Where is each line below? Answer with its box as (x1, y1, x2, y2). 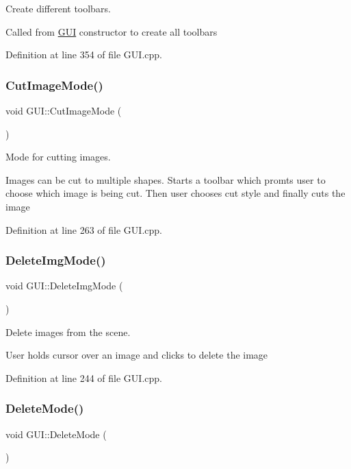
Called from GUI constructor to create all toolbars (5, 24, 218, 38)
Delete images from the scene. (5, 324, 131, 339)
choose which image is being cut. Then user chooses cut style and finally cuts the (5, 186, 346, 200)
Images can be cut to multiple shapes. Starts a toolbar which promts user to (5, 172, 326, 187)
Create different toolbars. (5, 1, 111, 15)
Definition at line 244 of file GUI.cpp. (5, 370, 162, 385)
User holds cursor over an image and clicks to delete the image (5, 348, 268, 362)
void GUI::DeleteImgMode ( (5, 278, 123, 293)
